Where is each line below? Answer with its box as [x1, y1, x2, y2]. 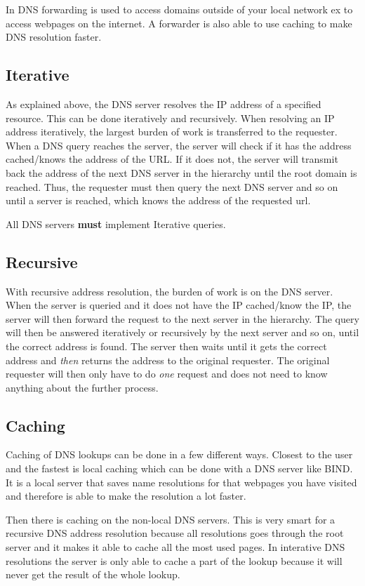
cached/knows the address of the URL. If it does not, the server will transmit [6, 152, 338, 166]
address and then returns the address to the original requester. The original [6, 352, 330, 367]
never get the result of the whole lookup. [6, 567, 180, 582]
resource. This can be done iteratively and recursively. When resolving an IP [6, 110, 335, 125]
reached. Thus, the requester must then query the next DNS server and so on [6, 179, 338, 194]
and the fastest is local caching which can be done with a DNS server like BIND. [6, 461, 353, 476]
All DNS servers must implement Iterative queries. [6, 216, 226, 231]
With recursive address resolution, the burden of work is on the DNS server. [6, 284, 333, 298]
